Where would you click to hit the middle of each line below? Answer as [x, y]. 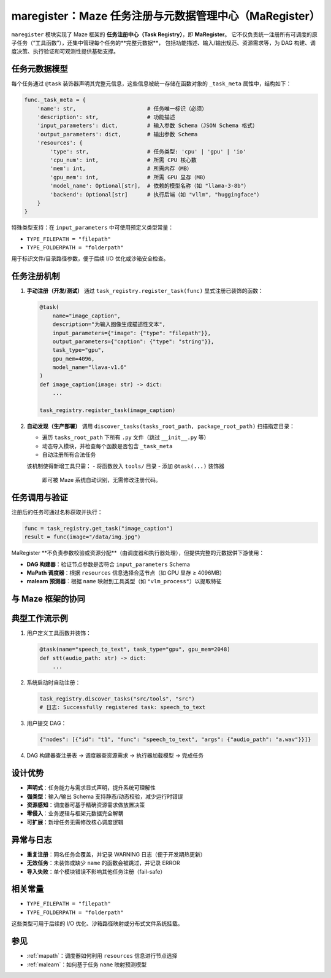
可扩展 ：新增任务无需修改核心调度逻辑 [75, 822]
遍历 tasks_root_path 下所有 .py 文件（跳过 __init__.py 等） [126, 437]
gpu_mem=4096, [74, 359]
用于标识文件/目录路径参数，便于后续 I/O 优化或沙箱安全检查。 [90, 258]
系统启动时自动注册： [54, 683]
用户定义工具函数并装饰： [59, 633]
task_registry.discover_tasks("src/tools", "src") [117, 699]
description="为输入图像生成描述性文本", [109, 324]
